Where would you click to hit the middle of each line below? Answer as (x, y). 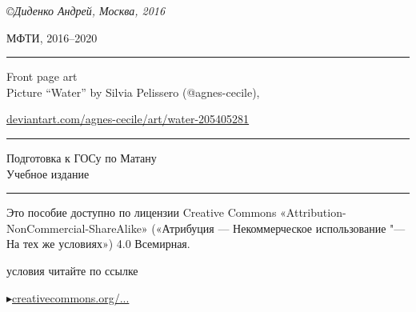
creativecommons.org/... (71, 297)
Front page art (42, 76)
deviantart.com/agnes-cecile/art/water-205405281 (128, 119)
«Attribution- (313, 212)
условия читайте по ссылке (72, 270)
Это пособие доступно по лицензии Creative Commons (142, 212)
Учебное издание (48, 173)
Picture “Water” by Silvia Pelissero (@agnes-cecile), (133, 92)
